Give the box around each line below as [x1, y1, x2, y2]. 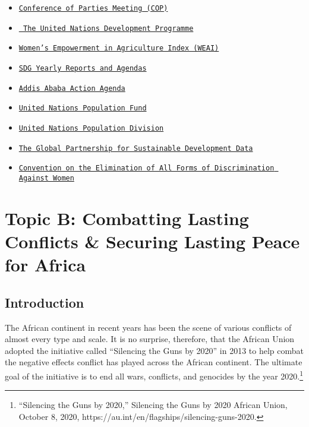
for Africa [5, 252, 86, 277]
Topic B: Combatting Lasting [5, 205, 249, 230]
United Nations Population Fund [18, 104, 147, 113]
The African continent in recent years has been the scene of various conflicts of [5, 321, 292, 333]
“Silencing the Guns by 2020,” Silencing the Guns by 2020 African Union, [18, 398, 288, 411]
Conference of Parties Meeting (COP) [18, 4, 168, 12]
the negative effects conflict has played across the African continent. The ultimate [5, 356, 302, 368]
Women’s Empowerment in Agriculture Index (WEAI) [18, 44, 219, 53]
